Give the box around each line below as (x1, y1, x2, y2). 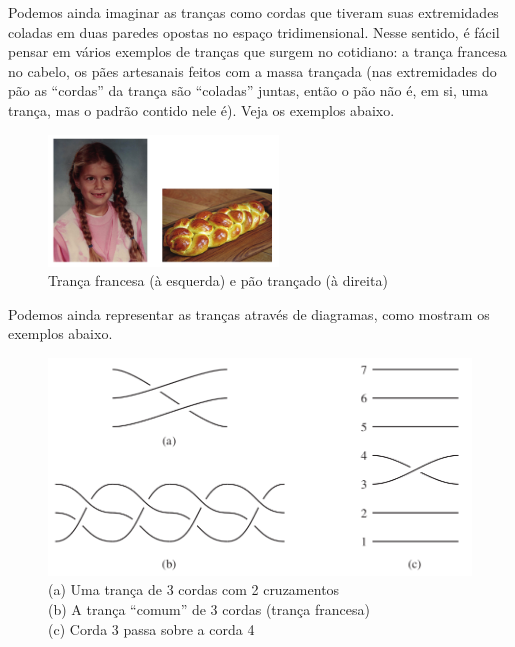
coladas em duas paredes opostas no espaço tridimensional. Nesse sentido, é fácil (8, 21, 500, 42)
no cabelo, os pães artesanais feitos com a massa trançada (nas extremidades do (8, 60, 497, 81)
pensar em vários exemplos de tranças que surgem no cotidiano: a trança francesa (8, 41, 507, 62)
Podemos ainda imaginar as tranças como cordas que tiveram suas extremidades (8, 2, 499, 22)
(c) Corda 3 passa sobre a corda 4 (48, 618, 255, 639)
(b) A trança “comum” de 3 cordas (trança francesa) (48, 598, 370, 619)
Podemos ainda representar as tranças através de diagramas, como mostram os (8, 303, 490, 324)
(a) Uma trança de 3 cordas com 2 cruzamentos (48, 579, 340, 600)
